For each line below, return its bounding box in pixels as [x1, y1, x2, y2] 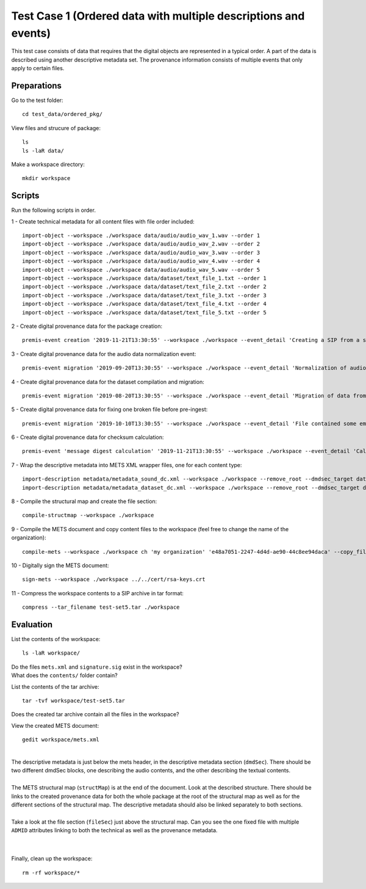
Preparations [11, 80, 62, 91]
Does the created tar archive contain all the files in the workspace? [11, 711, 179, 718]
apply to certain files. [11, 65, 65, 72]
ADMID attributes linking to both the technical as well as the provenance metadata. [11, 827, 218, 834]
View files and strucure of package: [11, 124, 101, 131]
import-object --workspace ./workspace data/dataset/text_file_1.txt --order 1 [22, 275, 267, 282]
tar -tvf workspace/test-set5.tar [22, 697, 125, 705]
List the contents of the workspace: [11, 636, 101, 643]
